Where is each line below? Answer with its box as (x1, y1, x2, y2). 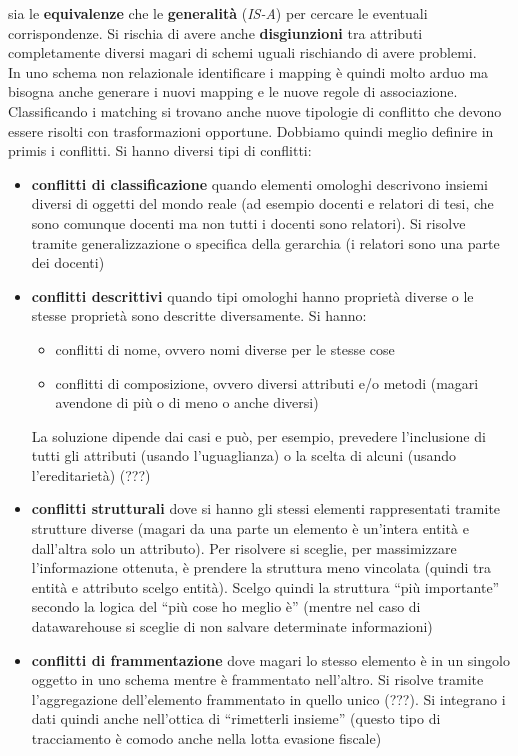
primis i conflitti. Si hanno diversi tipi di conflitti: (8, 140, 312, 161)
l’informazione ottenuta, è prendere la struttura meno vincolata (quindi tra (31, 557, 492, 578)
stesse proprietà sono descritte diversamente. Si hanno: (31, 305, 367, 326)
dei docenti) (31, 252, 105, 273)
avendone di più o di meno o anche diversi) (55, 392, 319, 413)
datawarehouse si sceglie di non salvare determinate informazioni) (31, 616, 433, 637)
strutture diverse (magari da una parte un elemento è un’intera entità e (31, 518, 469, 539)
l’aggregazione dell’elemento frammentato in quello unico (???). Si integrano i (31, 688, 506, 709)
